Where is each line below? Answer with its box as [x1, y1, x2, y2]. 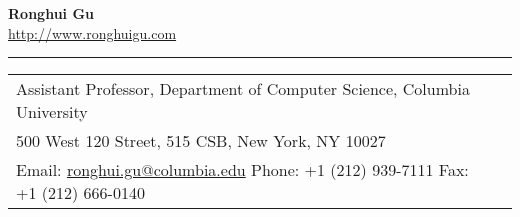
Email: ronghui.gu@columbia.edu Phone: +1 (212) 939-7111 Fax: [16, 158, 469, 182]
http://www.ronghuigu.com [8, 22, 177, 43]
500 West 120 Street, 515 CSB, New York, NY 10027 [16, 129, 386, 153]
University [16, 100, 88, 124]
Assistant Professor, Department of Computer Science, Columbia [16, 77, 470, 101]
